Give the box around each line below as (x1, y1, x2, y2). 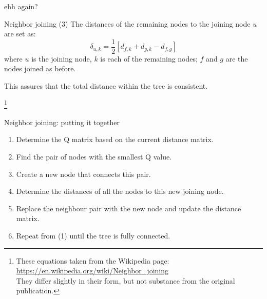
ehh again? (4, 1, 38, 11)
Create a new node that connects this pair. (16, 168, 151, 179)
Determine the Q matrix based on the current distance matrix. (16, 134, 214, 145)
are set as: (4, 28, 36, 39)
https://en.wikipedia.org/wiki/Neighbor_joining (16, 265, 168, 276)
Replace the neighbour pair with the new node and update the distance (16, 203, 241, 213)
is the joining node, (31, 53, 92, 64)
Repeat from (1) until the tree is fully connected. (16, 230, 170, 241)
